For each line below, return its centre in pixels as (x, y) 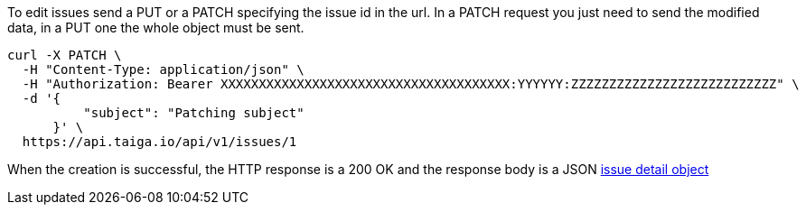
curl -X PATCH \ (65, 55)
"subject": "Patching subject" (194, 113)
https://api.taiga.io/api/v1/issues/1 (159, 142)
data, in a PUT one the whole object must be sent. (156, 28)
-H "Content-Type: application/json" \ (163, 69)
